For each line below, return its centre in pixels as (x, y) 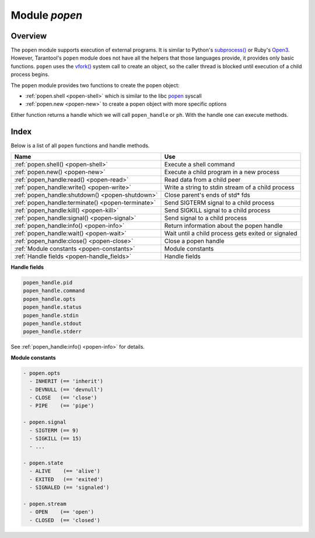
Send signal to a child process (206, 218)
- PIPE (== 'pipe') (62, 406)
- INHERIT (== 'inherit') (66, 381)
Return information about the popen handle (223, 226)
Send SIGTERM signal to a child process (219, 203)
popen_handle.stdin (51, 315)
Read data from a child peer (202, 180)
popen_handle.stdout (52, 324)
